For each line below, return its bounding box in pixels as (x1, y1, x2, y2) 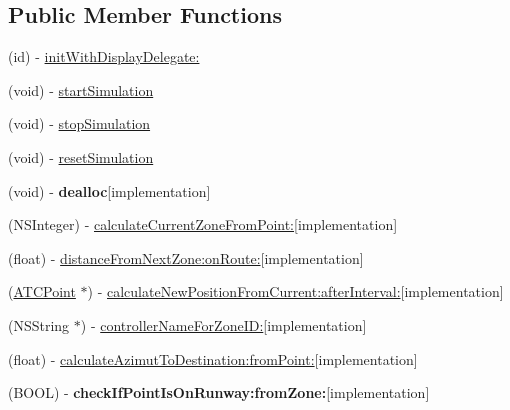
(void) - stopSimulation (8, 113, 151, 134)
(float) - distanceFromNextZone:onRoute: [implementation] (8, 247, 364, 268)
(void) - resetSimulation (8, 146, 154, 167)
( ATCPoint (8, 281, 76, 302)
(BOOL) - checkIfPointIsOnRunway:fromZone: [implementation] (8, 382, 430, 403)
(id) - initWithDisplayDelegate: (8, 46, 200, 67)
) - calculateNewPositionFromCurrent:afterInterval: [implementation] (87, 281, 504, 302)
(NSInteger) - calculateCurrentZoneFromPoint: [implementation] (8, 214, 398, 235)
